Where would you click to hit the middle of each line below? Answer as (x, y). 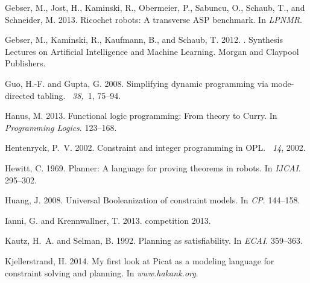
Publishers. (25, 63)
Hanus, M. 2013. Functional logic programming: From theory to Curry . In (141, 116)
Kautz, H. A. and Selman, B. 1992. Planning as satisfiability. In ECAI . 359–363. (154, 240)
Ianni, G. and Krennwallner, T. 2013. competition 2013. (108, 220)
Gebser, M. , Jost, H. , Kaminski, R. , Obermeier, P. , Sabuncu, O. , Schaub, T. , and (155, 7)
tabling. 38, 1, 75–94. (79, 95)
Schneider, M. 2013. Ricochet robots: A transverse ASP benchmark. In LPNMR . (153, 19)
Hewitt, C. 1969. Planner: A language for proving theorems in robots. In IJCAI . (153, 167)
